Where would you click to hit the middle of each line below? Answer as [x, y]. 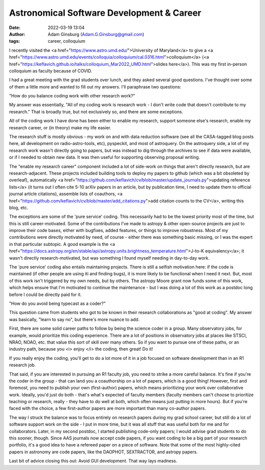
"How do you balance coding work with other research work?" [72, 96]
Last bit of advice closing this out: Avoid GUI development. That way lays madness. [93, 461]
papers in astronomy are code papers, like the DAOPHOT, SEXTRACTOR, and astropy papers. [104, 452]
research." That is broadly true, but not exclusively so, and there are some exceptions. [96, 112]
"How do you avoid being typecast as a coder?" [57, 303]
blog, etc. [19, 207]
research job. [23, 365]
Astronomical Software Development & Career [105, 13]
